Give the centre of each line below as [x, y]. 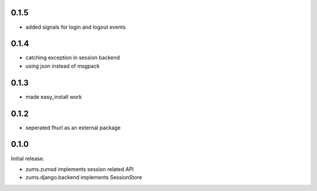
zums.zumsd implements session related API [80, 169]
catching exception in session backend [73, 58]
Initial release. [28, 158]
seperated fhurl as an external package [73, 128]
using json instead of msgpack [63, 66]
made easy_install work [54, 96]
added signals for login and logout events [76, 27]
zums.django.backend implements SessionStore [84, 177]
